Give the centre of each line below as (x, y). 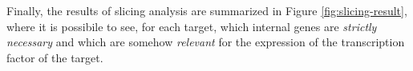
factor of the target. (55, 57)
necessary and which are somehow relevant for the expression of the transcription (206, 42)
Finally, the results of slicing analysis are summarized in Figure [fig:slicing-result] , (207, 10)
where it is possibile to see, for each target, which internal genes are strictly (192, 26)
